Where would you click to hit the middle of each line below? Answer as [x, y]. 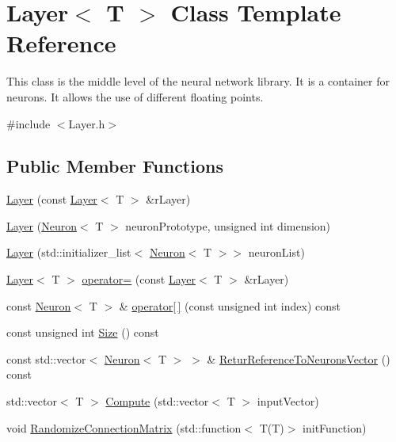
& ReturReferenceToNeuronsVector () [299, 358]
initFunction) [335, 427]
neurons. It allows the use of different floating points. [135, 96]
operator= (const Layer [139, 279]
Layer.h [87, 123]
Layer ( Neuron [42, 225]
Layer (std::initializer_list [69, 252]
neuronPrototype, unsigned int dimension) [228, 225]
